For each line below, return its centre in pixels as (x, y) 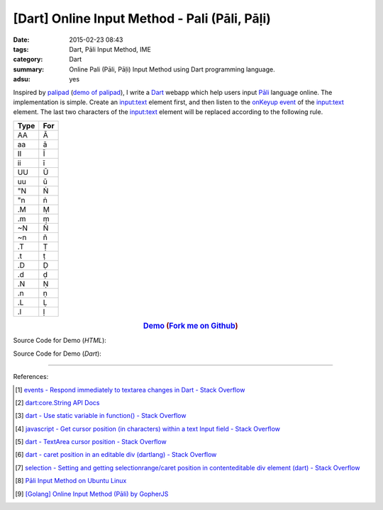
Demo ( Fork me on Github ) (190, 326)
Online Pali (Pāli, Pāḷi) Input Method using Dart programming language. (172, 69)
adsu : (22, 79)
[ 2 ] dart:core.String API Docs (57, 402)
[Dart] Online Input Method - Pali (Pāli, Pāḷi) (142, 18)
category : (28, 59)
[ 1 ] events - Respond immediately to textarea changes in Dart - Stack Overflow (130, 390)
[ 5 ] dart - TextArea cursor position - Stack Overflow (91, 442)
